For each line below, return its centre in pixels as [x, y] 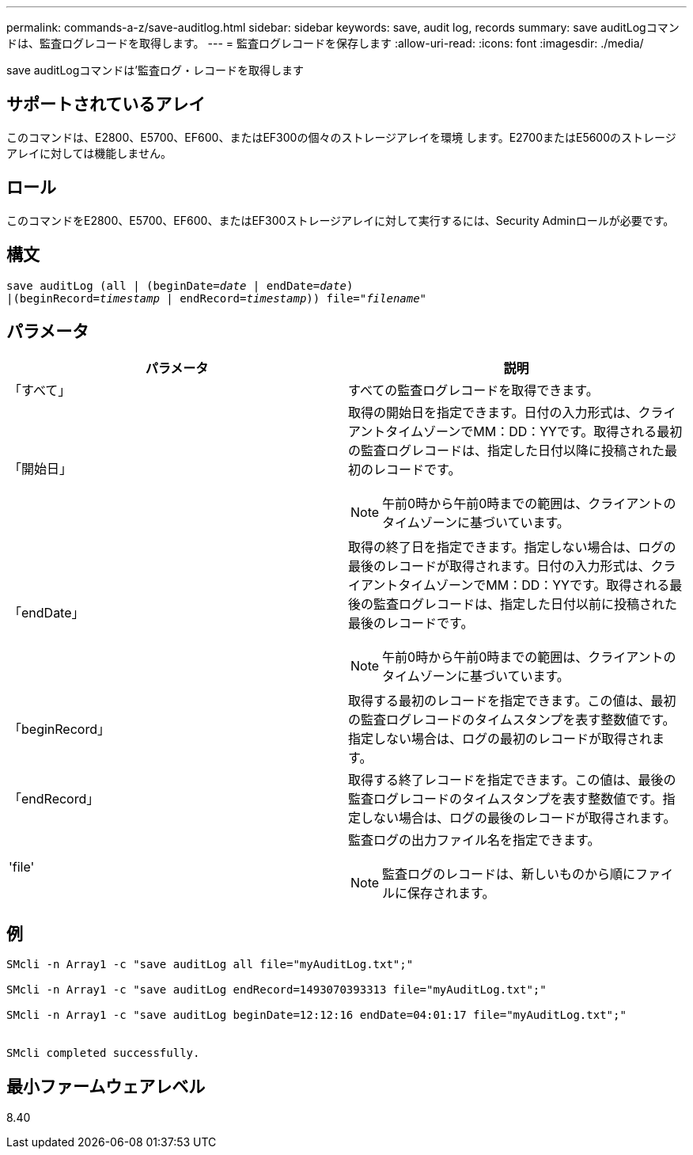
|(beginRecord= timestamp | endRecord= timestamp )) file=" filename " [217, 298]
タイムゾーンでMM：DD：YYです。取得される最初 [534, 432]
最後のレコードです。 [411, 623]
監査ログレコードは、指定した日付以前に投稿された [526, 604]
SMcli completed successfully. [103, 1053]
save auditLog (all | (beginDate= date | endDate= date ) [180, 285]
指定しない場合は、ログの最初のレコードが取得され [500, 739]
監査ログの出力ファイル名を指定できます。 [474, 840]
